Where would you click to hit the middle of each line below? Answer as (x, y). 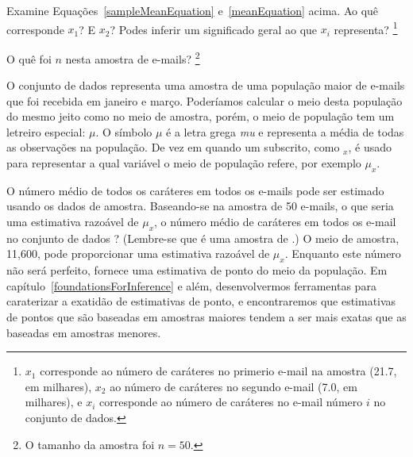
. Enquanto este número (343, 253)
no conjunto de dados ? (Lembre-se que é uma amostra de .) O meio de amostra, (203, 238)
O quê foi (29, 58)
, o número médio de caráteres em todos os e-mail (275, 222)
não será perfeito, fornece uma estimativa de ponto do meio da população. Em (197, 270)
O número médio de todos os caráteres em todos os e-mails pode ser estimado (195, 190)
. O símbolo (124, 131)
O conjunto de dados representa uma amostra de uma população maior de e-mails (206, 85)
